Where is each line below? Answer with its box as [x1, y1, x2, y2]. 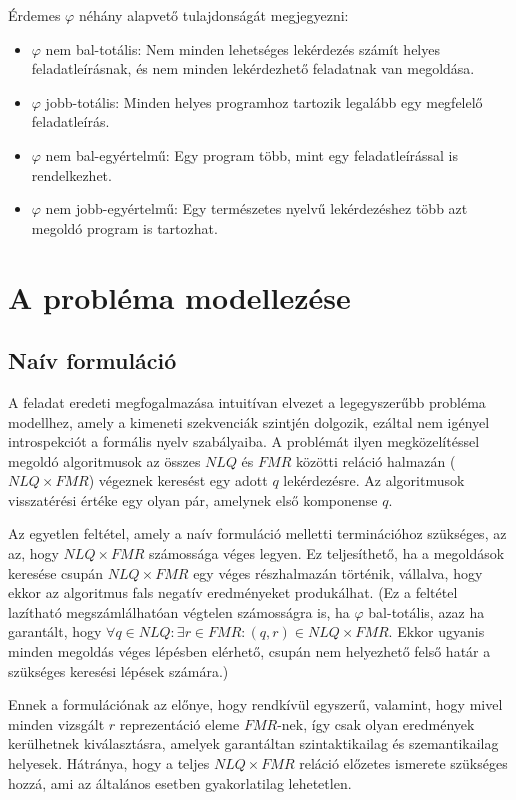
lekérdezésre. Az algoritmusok [283, 470, 465, 491]
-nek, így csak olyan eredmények [277, 713, 475, 734]
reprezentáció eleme [119, 713, 240, 734]
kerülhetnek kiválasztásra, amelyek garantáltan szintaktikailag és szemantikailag [8, 733, 499, 754]
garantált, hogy [8, 621, 102, 642]
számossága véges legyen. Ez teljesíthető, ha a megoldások [148, 543, 505, 564]
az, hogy [8, 543, 59, 564]
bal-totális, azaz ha [368, 601, 485, 622]
